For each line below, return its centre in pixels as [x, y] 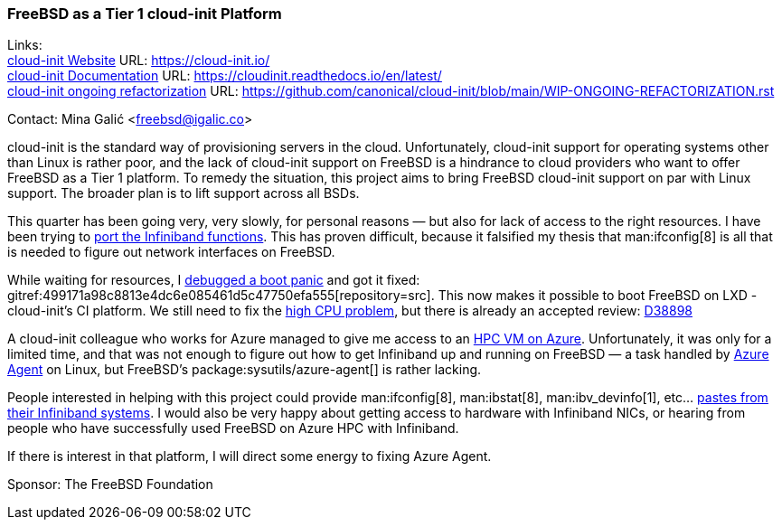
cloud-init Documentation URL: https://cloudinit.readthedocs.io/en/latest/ [225, 76]
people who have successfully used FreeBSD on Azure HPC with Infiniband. [233, 428]
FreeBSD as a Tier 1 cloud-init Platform [145, 14]
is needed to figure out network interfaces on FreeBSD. [171, 252]
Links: [25, 45]
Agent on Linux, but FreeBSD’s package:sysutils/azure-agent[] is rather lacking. [245, 370]
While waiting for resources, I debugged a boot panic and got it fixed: [214, 280]
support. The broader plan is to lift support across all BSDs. [184, 193]
